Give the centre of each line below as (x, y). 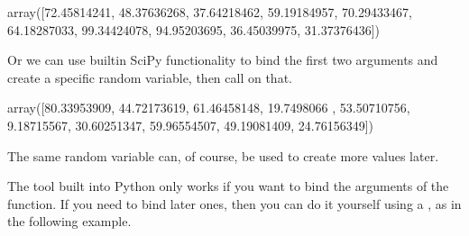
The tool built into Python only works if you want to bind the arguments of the (228, 186)
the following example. (69, 221)
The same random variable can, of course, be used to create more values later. (223, 155)
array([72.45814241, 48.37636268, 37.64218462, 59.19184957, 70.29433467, (210, 12)
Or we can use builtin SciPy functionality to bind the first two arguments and (223, 60)
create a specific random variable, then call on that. (150, 77)
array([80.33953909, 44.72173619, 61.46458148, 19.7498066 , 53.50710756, (209, 108)
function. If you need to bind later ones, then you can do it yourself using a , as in (234, 203)
